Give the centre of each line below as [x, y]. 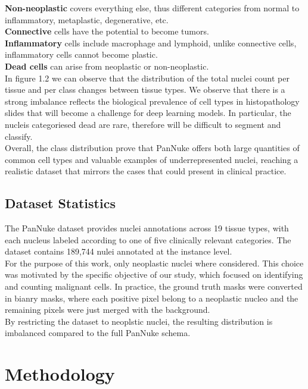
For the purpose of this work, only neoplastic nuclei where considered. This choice [154, 263]
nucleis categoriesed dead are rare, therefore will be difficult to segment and [143, 124]
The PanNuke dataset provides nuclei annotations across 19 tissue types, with [147, 228]
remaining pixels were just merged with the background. [108, 310]
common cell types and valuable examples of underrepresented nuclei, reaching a [152, 159]
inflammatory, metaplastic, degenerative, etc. [87, 19]
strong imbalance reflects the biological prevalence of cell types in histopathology [152, 101]
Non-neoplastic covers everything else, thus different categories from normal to [152, 8]
